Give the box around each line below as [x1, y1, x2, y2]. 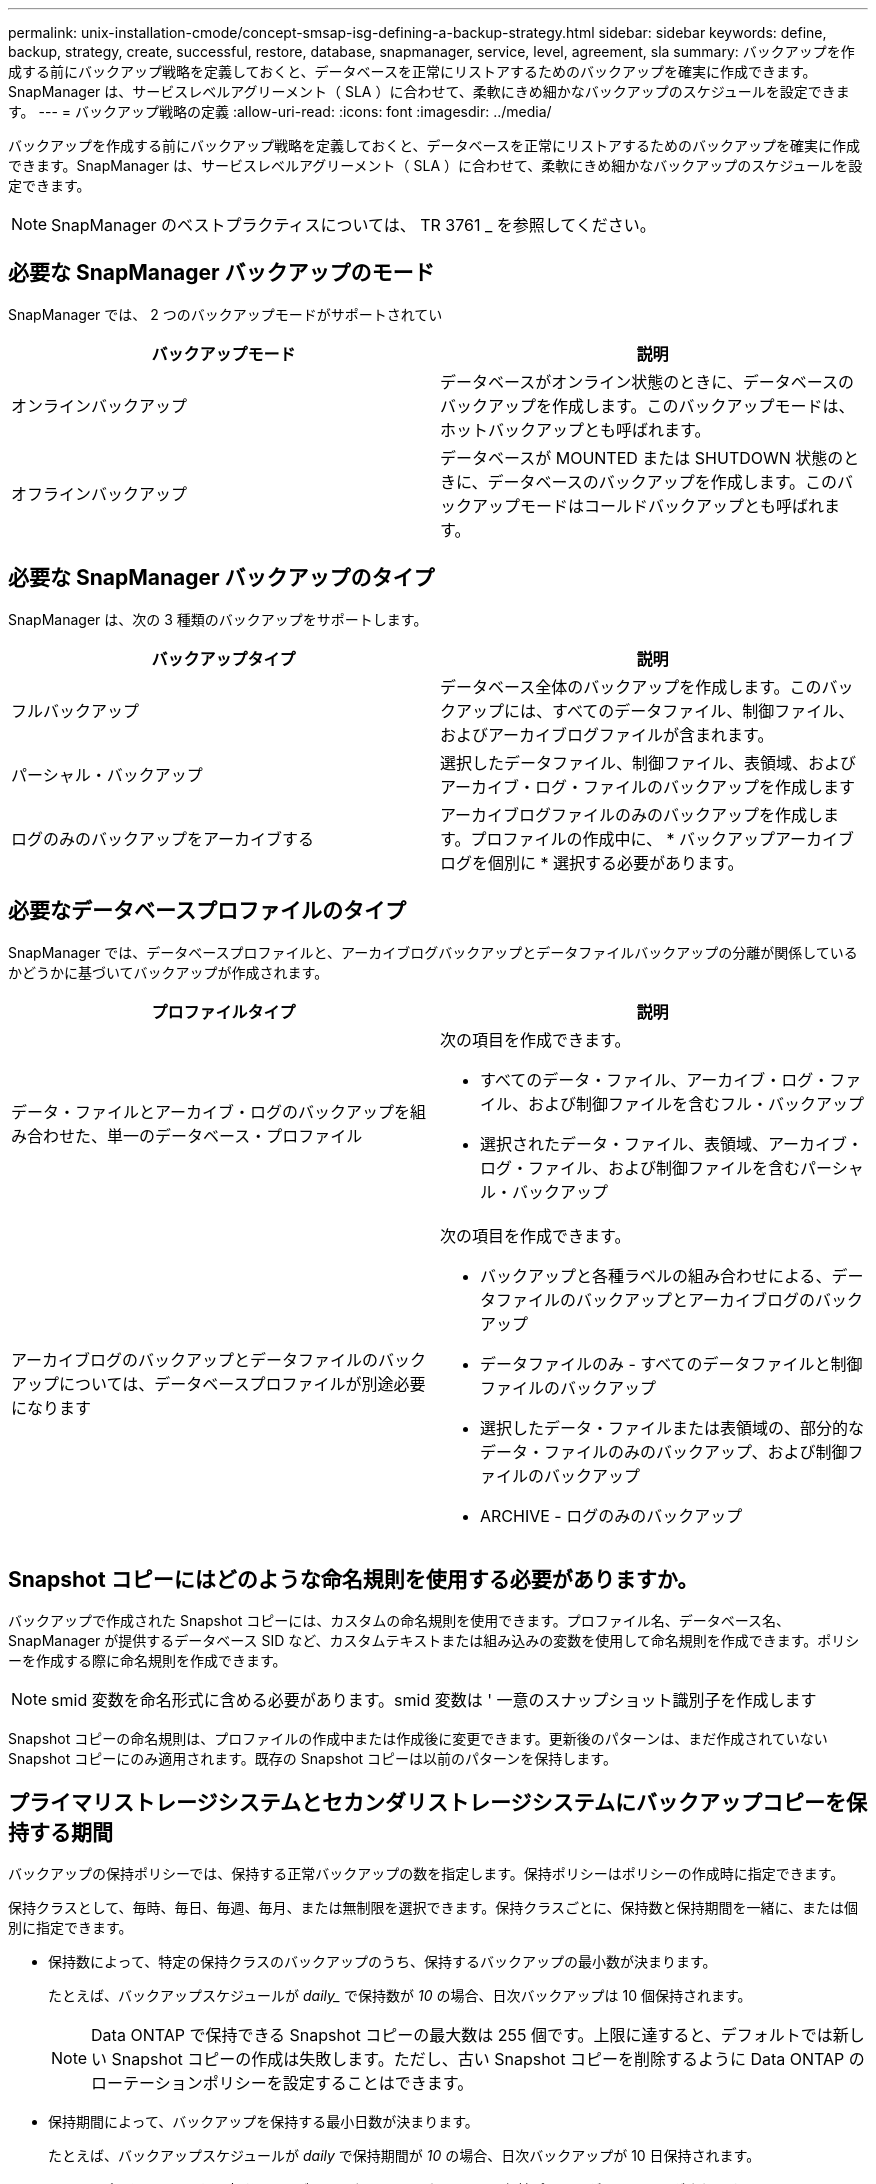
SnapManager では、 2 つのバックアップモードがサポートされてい [8, 305, 443, 323]
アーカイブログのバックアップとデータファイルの [11, 1349, 379, 1370]
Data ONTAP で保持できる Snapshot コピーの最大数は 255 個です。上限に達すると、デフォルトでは [91, 2025, 833, 2046]
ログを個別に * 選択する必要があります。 [440, 852, 744, 873]
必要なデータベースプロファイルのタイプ [8, 898, 406, 924]
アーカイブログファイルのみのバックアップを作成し [440, 804, 824, 825]
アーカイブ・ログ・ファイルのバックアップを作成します [440, 776, 856, 797]
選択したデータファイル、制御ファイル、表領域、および [440, 752, 857, 773]
